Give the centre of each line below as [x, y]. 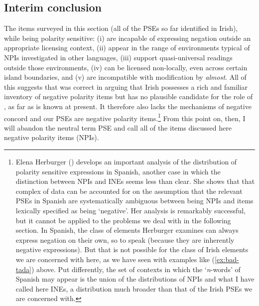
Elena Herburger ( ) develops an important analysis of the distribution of [126, 161]
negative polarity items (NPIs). [52, 137]
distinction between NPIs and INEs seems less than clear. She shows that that [135, 181]
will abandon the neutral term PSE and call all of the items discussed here [118, 127]
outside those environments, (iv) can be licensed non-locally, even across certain [126, 67]
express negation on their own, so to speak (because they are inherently [125, 239]
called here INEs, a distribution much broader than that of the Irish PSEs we [134, 288]
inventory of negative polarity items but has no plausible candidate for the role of [129, 96]
